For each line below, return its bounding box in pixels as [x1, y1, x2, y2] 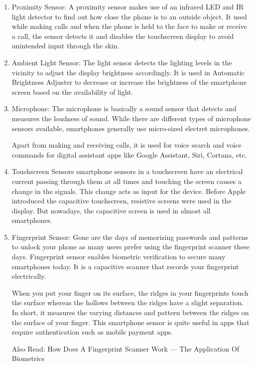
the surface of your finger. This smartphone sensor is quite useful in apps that [11, 317, 250, 327]
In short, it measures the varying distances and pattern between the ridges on [11, 307, 249, 318]
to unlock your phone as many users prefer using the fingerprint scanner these [11, 241, 250, 252]
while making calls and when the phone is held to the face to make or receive [11, 21, 248, 31]
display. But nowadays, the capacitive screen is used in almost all [11, 205, 211, 215]
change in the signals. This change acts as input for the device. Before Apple [11, 185, 246, 196]
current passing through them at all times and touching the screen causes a [11, 176, 242, 186]
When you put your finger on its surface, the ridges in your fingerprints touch [11, 287, 249, 298]
